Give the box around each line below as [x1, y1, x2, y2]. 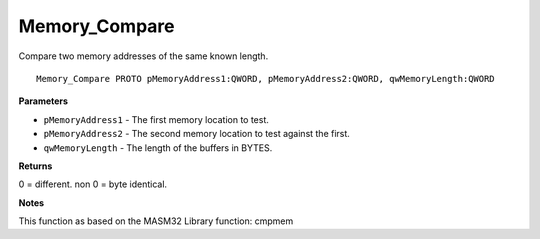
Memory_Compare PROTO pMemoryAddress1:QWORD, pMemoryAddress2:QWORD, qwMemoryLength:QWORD [36, 73, 495, 84]
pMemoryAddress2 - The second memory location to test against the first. [43, 128, 350, 140]
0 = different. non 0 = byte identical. [18, 178, 168, 190]
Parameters [18, 95, 69, 107]
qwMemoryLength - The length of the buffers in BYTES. [43, 141, 273, 154]
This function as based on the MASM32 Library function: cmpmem [18, 215, 294, 227]
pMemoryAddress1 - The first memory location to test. [43, 113, 270, 125]
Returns [18, 160, 53, 172]
